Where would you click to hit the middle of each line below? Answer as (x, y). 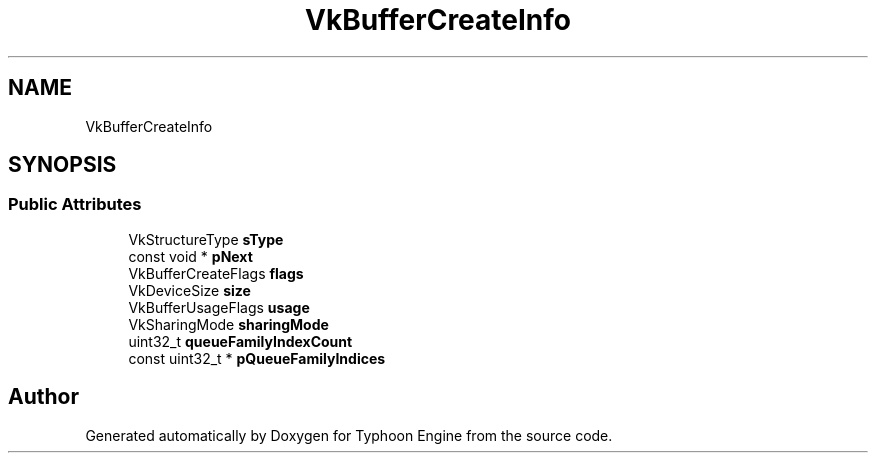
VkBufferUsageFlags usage (219, 307)
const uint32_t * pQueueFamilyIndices (257, 358)
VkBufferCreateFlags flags (216, 273)
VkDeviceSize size (189, 290)
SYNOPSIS (62, 165)
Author (43, 397)
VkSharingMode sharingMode (228, 324)
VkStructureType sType (206, 239)
